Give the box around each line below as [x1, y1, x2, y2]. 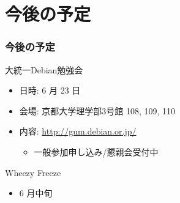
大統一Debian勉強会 [5, 63, 83, 76]
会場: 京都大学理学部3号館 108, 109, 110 [19, 104, 176, 117]
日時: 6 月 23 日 [19, 84, 81, 97]
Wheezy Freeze [5, 166, 61, 179]
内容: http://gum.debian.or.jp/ [19, 125, 137, 138]
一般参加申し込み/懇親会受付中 [34, 145, 159, 158]
